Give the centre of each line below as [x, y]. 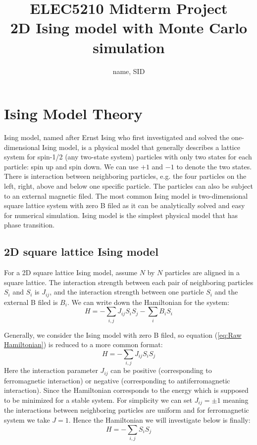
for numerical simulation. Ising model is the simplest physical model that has [121, 215]
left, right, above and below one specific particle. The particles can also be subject [128, 186]
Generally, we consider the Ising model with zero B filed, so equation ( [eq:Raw [123, 334]
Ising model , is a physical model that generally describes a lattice [141, 147]
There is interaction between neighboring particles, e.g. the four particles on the [125, 176]
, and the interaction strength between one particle [127, 292]
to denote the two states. [214, 166]
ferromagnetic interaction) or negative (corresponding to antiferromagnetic [117, 380]
